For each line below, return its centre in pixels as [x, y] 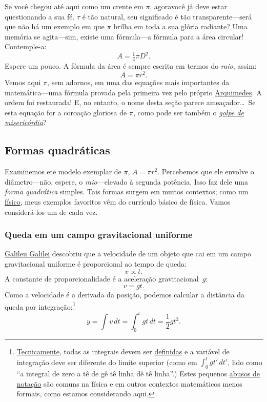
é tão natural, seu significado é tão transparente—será [167, 16]
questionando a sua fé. [40, 16]
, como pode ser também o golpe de [188, 112]
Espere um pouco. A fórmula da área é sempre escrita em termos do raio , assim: [131, 66]
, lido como [245, 362]
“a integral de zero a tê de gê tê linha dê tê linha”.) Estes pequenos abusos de [138, 374]
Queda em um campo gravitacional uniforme [99, 235]
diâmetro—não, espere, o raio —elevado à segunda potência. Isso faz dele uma [126, 181]
